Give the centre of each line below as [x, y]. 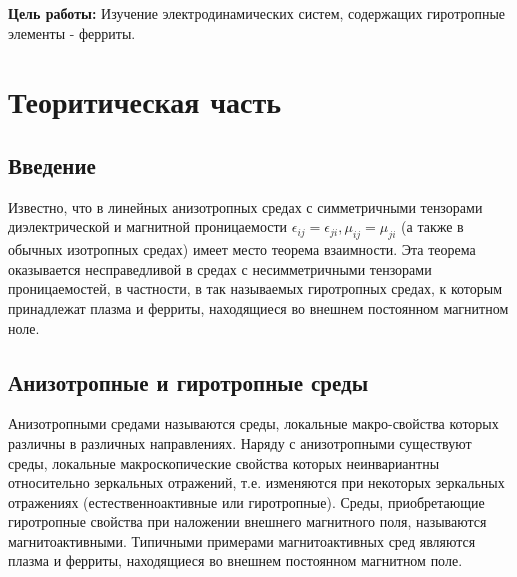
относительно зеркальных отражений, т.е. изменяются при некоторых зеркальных [256, 482]
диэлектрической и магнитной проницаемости [148, 226]
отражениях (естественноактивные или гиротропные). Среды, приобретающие [246, 501]
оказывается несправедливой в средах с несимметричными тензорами [220, 268]
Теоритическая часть [144, 101]
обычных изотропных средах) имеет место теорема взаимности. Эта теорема [242, 249]
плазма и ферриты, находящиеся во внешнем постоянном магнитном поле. [235, 560]
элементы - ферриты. [72, 32]
